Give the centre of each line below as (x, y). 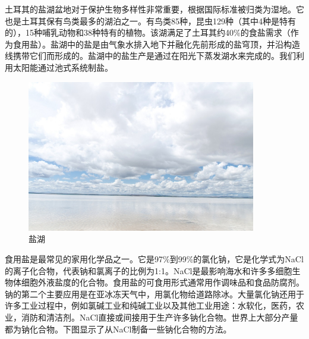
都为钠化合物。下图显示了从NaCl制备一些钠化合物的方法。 (118, 329)
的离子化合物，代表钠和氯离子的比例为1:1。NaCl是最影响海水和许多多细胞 (149, 270)
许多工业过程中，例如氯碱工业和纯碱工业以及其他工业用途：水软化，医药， (150, 305)
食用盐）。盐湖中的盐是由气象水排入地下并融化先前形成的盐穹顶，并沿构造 (156, 44)
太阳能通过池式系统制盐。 (63, 67)
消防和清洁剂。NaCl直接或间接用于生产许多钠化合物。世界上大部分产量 (160, 317)
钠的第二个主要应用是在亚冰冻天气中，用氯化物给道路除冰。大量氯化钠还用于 (154, 294)
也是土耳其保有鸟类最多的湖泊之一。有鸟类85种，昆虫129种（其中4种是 (142, 21)
